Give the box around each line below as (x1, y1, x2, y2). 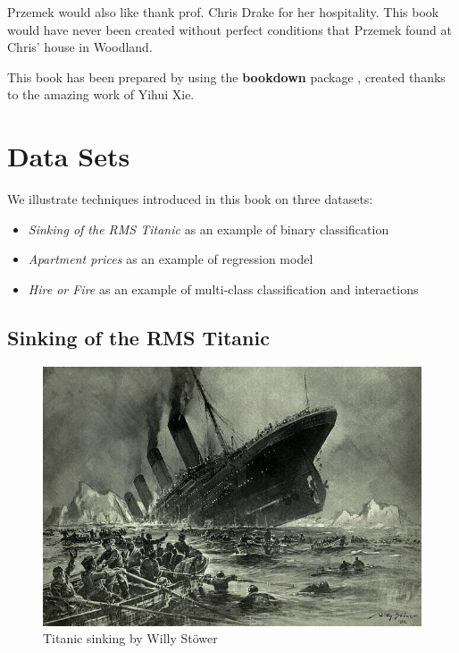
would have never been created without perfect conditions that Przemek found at (7, 20, 452, 38)
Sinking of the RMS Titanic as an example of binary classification (28, 219, 389, 238)
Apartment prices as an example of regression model (28, 250, 313, 268)
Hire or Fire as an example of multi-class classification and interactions (28, 279, 419, 298)
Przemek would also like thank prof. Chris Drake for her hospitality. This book (7, 3, 439, 21)
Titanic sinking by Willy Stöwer (43, 629, 218, 648)
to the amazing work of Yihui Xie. (7, 85, 195, 104)
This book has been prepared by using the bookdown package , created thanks (7, 67, 446, 86)
